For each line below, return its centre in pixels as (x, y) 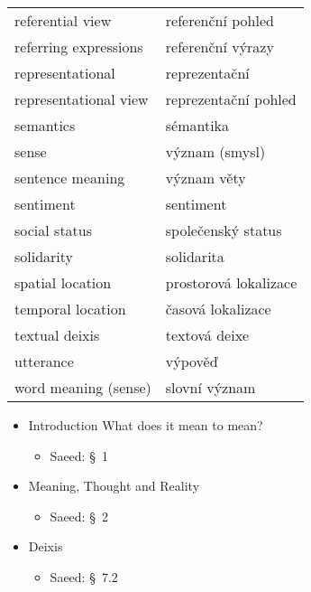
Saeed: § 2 (79, 516)
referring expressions (79, 47)
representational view (82, 99)
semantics (45, 125)
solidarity (44, 256)
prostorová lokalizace (231, 282)
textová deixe (207, 335)
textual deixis (57, 335)
